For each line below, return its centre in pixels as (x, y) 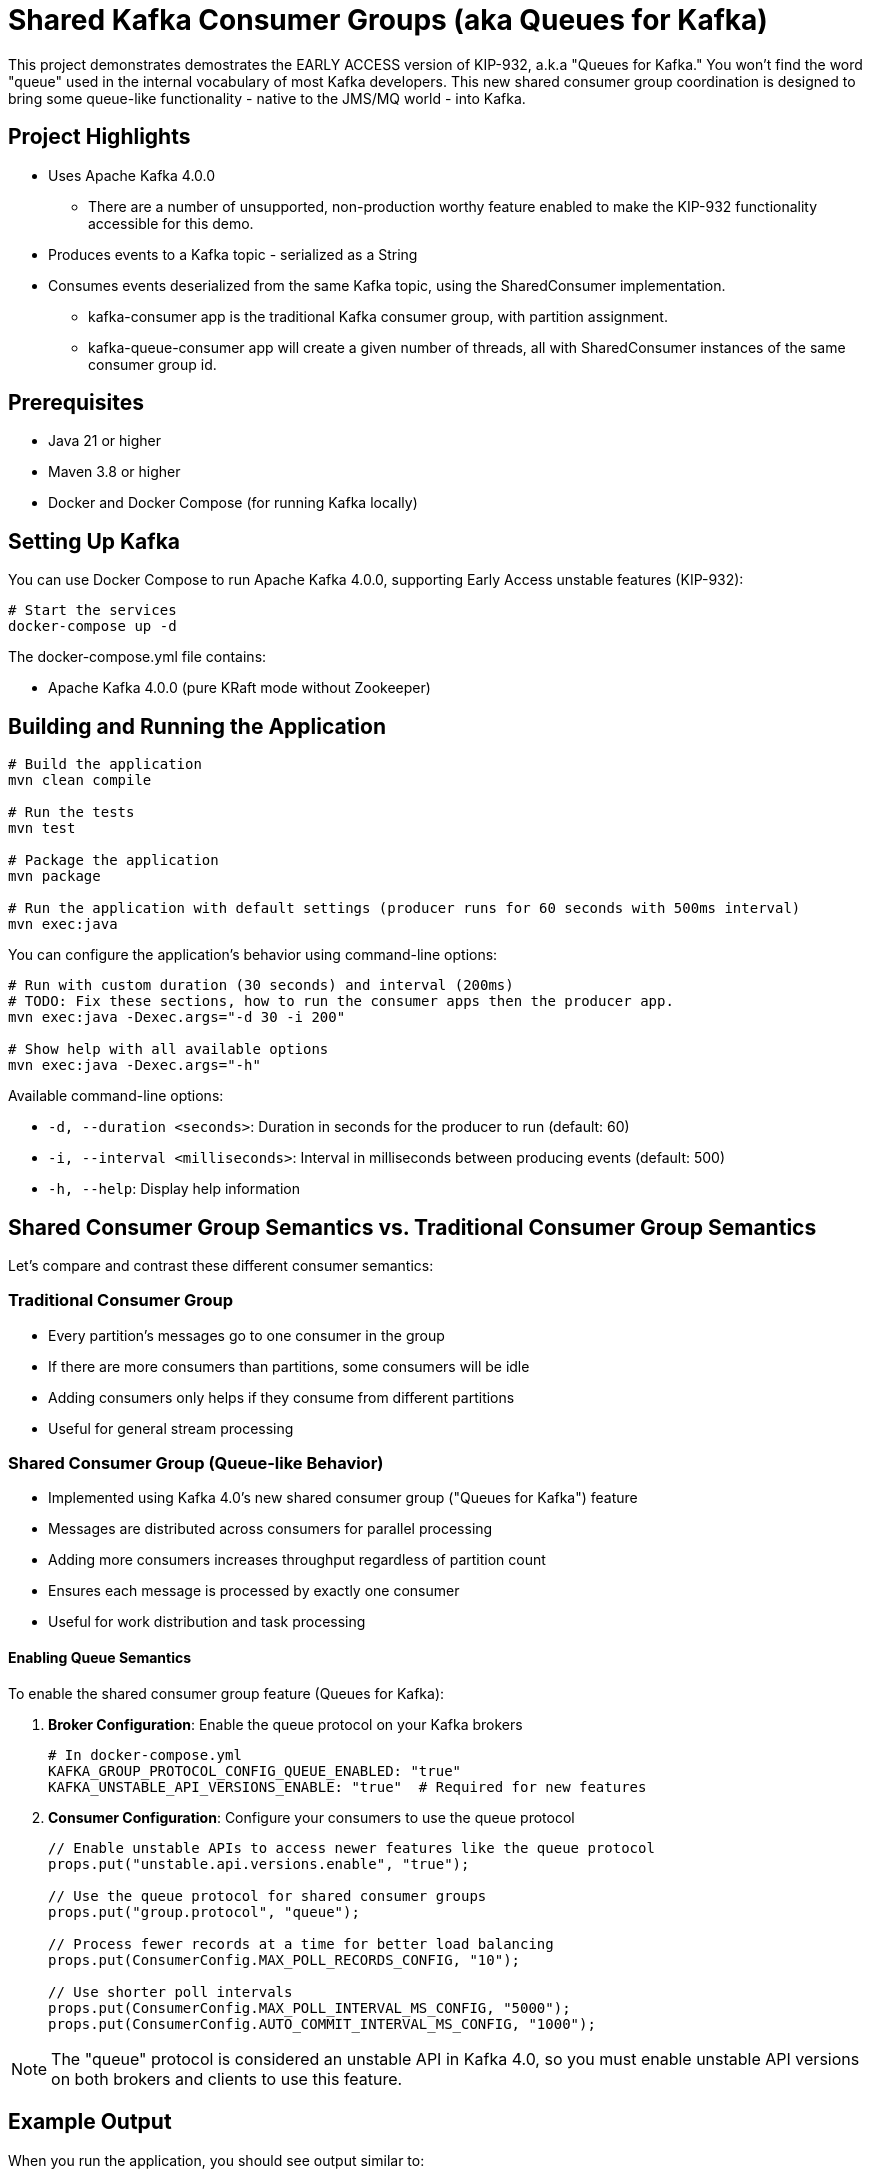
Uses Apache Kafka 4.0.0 (132, 175)
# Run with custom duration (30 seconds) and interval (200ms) (261, 985)
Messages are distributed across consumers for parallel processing (270, 1529)
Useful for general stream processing (171, 1428)
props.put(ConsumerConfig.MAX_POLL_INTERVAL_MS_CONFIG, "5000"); (309, 2007)
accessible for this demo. (171, 223)
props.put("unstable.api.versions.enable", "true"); (259, 1863)
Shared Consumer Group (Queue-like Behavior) (196, 1463)
